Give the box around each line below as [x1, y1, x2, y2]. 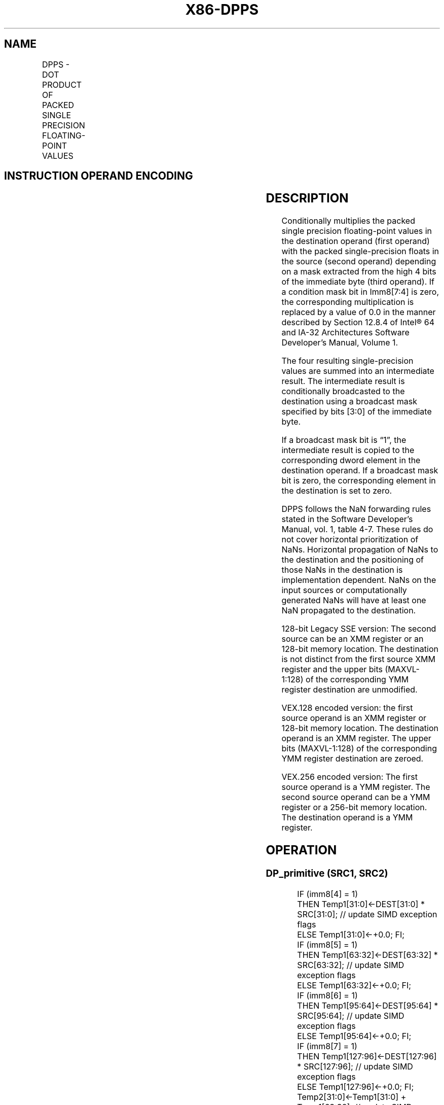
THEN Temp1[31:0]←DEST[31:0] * [297, 899, 425, 909]
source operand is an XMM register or [281, 713, 426, 723]
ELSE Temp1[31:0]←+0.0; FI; [297, 929, 405, 940]
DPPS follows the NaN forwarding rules [281, 504, 431, 514]
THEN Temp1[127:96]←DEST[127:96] [297, 1051, 437, 1061]
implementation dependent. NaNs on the [281, 575, 436, 585]
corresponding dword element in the [281, 455, 421, 466]
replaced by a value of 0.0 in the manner [281, 307, 436, 318]
